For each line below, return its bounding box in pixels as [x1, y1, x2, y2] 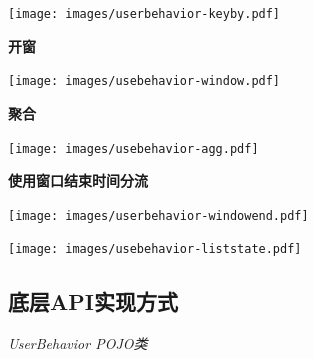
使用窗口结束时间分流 [8, 170, 148, 191]
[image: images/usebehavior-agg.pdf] [8, 141, 259, 156]
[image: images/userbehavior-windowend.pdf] [8, 208, 309, 223]
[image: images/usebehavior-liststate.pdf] [8, 242, 302, 257]
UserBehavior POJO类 [8, 333, 148, 354]
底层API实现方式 [8, 286, 178, 317]
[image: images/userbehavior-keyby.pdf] [8, 7, 281, 21]
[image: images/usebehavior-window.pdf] [8, 74, 281, 89]
